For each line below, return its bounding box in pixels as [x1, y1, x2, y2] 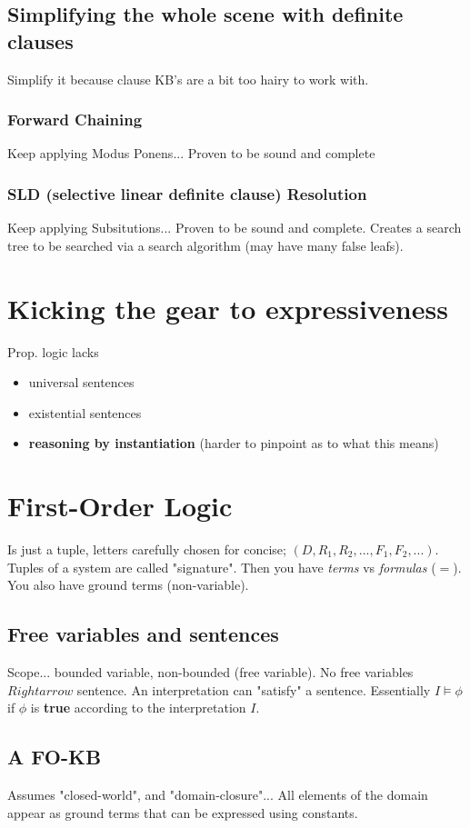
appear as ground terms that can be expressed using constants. [7, 803, 358, 822]
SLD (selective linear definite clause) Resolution [7, 182, 367, 205]
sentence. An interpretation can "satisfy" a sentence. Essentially [76, 680, 431, 699]
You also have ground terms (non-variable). [7, 575, 249, 594]
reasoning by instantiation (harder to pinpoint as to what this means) [28, 434, 439, 453]
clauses [7, 26, 74, 55]
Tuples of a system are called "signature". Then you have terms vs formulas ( [7, 557, 436, 576]
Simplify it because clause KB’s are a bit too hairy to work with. [7, 69, 369, 88]
